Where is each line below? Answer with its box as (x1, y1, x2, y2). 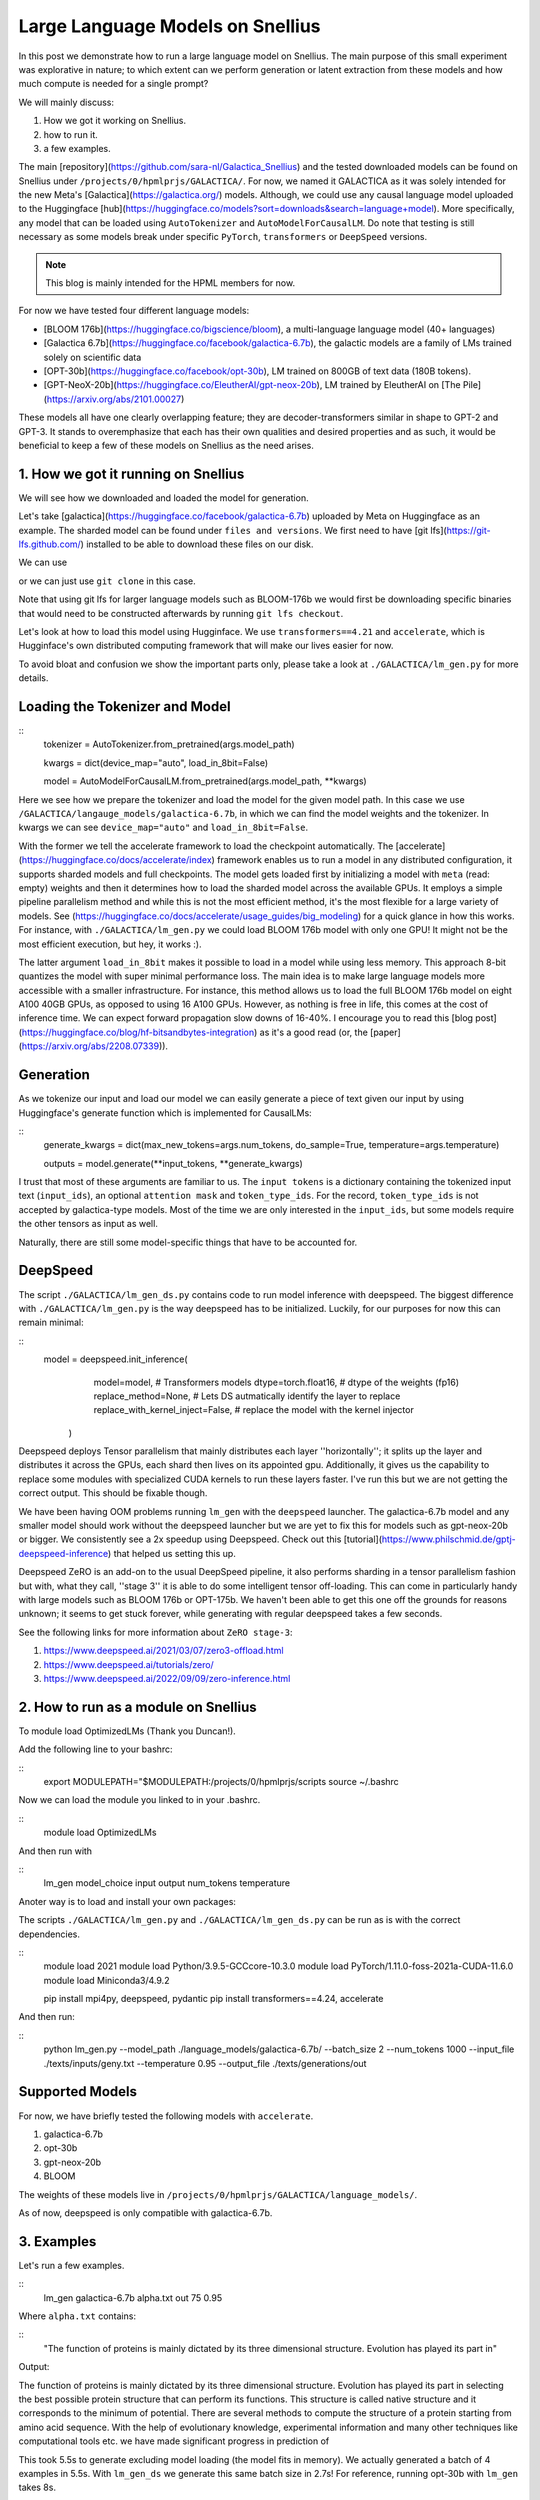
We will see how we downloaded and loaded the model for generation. (18, 491, 309, 504)
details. (18, 672, 49, 684)
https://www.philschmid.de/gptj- (381, 1533, 516, 1545)
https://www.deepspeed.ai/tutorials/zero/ (43, 1658, 214, 1670)
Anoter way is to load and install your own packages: (18, 1895, 237, 1907)
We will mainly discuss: (18, 96, 115, 108)
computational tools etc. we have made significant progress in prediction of (18, 2435, 330, 2447)
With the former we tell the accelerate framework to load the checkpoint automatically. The (18, 840, 394, 852)
